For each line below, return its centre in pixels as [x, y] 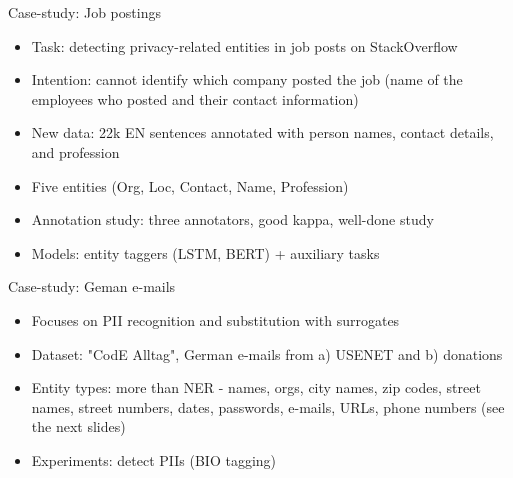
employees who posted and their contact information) [195, 98]
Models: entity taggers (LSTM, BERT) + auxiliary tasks [205, 252]
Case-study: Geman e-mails [92, 286]
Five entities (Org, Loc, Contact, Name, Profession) [190, 185]
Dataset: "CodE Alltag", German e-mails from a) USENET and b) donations [267, 353]
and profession [75, 151]
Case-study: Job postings [84, 12]
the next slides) [78, 426]
